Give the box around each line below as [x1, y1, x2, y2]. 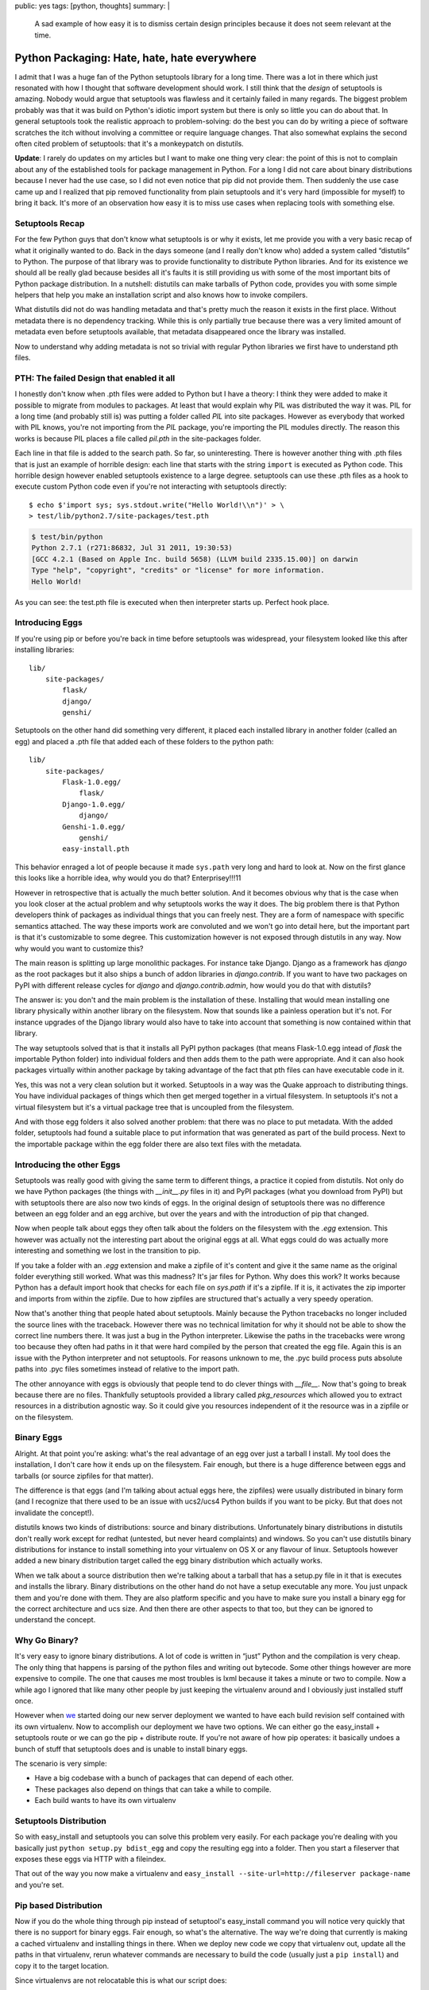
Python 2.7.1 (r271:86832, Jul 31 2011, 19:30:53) [31, 544, 234, 552]
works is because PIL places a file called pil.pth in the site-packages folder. [14, 434, 261, 443]
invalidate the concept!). [14, 1508, 95, 1517]
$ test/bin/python [31, 533, 103, 541]
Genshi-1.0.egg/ [62, 822, 126, 831]
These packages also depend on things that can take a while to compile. [34, 1784, 272, 1794]
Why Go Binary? [14, 1635, 79, 1646]
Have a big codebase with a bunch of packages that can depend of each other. [34, 1773, 294, 1783]
